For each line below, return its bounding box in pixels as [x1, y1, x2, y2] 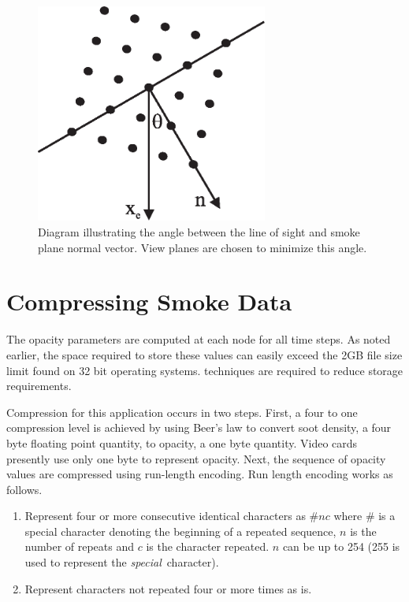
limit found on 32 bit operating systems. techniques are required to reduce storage [6, 362, 403, 378]
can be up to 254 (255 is [282, 538, 400, 555]
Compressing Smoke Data [6, 285, 292, 318]
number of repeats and [24, 538, 135, 555]
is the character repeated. [146, 538, 270, 555]
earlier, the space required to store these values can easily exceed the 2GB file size [6, 346, 403, 362]
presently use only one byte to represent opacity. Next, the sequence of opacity [6, 450, 386, 466]
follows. [6, 481, 43, 497]
